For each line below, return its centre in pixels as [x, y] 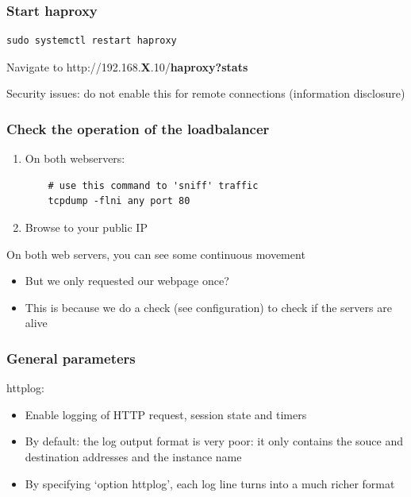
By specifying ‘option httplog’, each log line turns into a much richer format [210, 483]
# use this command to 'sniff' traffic [153, 185]
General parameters [71, 358]
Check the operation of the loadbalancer [138, 128]
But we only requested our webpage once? [127, 281]
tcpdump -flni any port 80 [119, 201]
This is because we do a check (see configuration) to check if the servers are [208, 307]
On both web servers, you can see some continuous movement [156, 254]
